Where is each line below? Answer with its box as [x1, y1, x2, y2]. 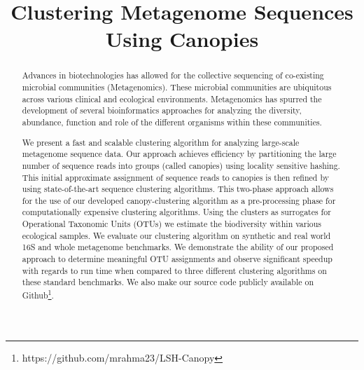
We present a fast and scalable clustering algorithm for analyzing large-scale [22, 136, 300, 148]
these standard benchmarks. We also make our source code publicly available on [22, 276, 314, 288]
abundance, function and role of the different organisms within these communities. [22, 116, 322, 128]
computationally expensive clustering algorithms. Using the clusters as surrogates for [22, 206, 331, 218]
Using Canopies [105, 25, 259, 53]
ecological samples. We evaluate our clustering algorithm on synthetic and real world [22, 229, 331, 241]
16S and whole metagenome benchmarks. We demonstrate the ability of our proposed [22, 241, 334, 253]
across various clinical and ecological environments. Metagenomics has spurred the [22, 92, 322, 104]
